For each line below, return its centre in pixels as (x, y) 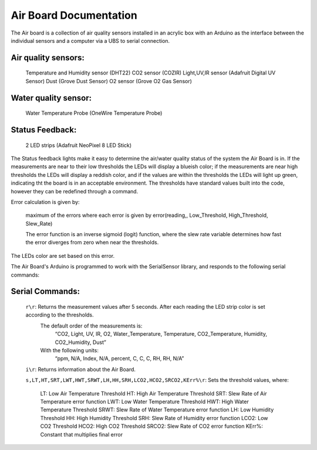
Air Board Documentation (74, 15)
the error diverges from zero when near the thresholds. (92, 243)
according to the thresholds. (60, 315)
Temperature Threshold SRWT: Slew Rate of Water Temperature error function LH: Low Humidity (157, 410)
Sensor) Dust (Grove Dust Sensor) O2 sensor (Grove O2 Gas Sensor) (109, 81)
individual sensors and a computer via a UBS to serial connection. (90, 40)
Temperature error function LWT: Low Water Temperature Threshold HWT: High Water (144, 401)
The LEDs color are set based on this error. (63, 255)
